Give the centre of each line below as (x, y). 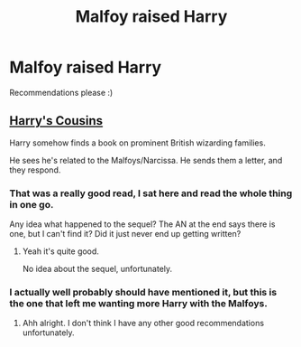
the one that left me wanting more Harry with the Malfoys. (138, 303)
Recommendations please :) (61, 92)
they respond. (35, 170)
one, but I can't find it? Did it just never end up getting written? (125, 234)
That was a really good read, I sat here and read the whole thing (151, 193)
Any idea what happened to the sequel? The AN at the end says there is (142, 224)
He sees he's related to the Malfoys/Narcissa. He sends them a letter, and (146, 160)
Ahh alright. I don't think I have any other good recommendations (143, 324)
